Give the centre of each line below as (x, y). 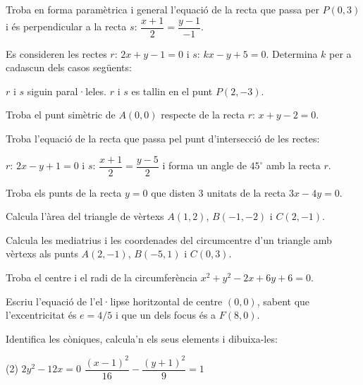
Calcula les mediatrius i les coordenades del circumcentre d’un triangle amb (169, 239)
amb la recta (294, 165)
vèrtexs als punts (42, 253)
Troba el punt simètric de (61, 115)
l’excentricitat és (41, 315)
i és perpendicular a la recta (66, 26)
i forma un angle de (204, 165)
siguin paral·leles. (67, 91)
